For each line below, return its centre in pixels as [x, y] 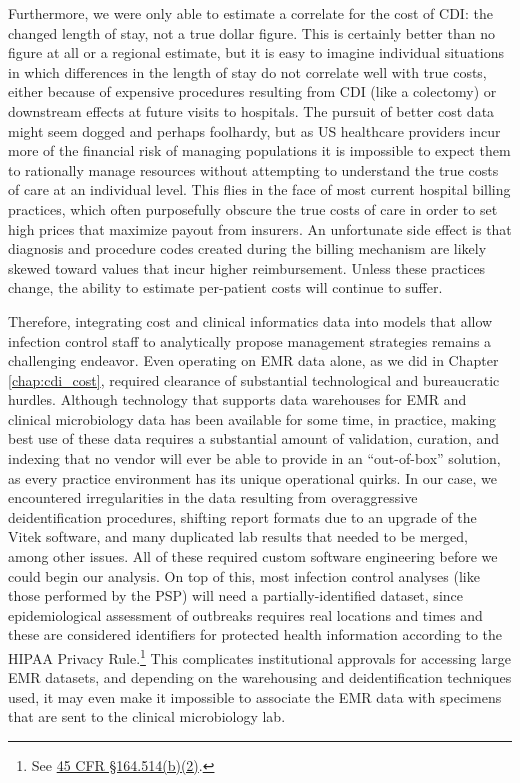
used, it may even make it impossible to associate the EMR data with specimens [255, 696]
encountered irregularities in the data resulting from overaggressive [213, 497]
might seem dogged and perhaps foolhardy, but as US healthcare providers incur [254, 130]
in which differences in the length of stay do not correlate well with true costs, [247, 71]
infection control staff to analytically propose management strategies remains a [250, 340]
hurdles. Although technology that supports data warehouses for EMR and [237, 399]
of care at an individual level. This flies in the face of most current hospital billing [259, 189]
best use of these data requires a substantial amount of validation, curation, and [253, 438]
